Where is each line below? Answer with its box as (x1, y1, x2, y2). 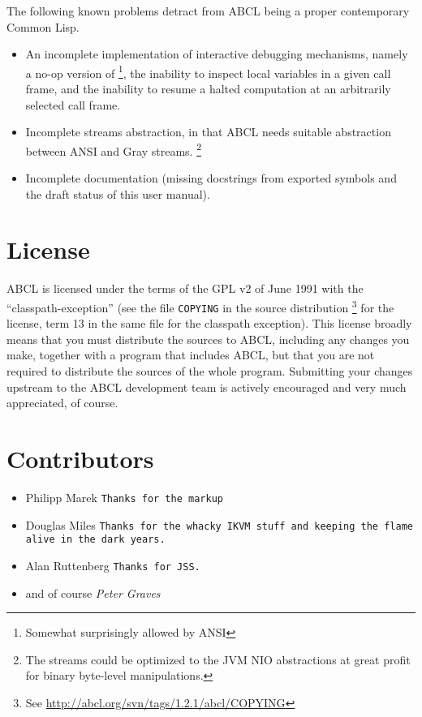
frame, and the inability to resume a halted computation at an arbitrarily (25, 80, 391, 97)
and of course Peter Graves (25, 584, 161, 601)
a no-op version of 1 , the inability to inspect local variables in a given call (25, 62, 391, 81)
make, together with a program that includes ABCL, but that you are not (6, 346, 375, 363)
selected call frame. (25, 96, 121, 113)
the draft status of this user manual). (25, 185, 210, 202)
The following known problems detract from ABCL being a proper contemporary (6, 2, 410, 19)
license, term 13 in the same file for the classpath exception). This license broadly (6, 315, 412, 332)
